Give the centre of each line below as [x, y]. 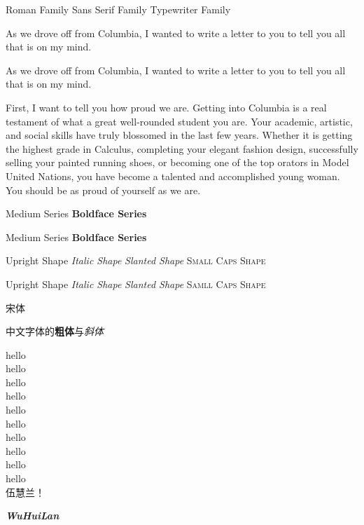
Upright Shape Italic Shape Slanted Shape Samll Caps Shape [136, 284]
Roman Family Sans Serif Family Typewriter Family [118, 9]
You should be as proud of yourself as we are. [103, 190]
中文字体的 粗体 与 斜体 [55, 331]
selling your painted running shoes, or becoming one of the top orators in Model [177, 162]
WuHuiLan [33, 516]
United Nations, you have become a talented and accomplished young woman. [173, 176]
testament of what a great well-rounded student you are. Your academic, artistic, [179, 121]
